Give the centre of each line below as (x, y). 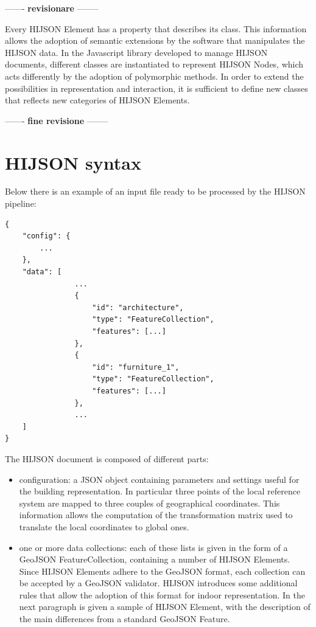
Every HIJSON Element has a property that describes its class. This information (156, 28)
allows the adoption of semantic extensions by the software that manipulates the (155, 40)
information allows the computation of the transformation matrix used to (156, 515)
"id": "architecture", (138, 307)
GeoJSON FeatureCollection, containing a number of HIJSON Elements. (155, 559)
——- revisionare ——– (52, 8)
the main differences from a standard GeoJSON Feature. (125, 619)
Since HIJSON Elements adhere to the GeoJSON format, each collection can (162, 571)
